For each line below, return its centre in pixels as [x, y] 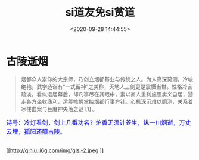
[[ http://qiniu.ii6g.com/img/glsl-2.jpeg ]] [55, 150]
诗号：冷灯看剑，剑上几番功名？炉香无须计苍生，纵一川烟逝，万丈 [99, 122]
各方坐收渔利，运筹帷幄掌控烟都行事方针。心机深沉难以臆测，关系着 [110, 101]
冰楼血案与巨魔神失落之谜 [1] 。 [59, 109]
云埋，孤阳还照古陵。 [36, 131]
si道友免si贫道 [100, 12]
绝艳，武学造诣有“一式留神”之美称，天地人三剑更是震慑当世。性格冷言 [107, 87]
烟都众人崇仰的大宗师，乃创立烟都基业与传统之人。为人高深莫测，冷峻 [107, 79]
